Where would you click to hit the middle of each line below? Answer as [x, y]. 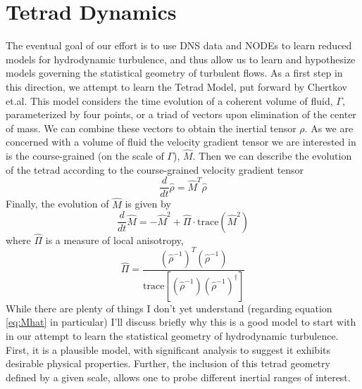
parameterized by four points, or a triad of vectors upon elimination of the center [181, 114]
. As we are [329, 128]
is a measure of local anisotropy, [114, 240]
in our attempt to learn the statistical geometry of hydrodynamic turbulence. [172, 336]
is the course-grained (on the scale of [85, 156]
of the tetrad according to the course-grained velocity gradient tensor [155, 169]
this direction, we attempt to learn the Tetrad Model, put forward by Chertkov [176, 86]
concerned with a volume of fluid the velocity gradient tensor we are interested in [181, 142]
